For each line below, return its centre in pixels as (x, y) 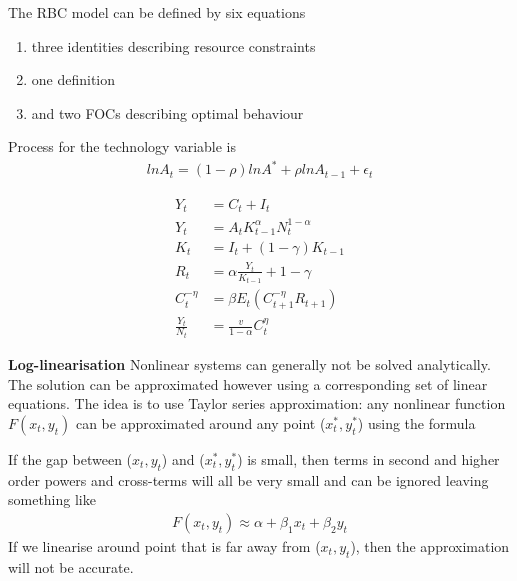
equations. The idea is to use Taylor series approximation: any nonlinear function (257, 403)
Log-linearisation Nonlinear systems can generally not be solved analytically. (249, 363)
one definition (73, 79)
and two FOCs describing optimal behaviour (167, 112)
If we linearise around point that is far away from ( (164, 545)
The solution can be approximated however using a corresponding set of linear (248, 383)
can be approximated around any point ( (200, 422)
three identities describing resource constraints (173, 45)
